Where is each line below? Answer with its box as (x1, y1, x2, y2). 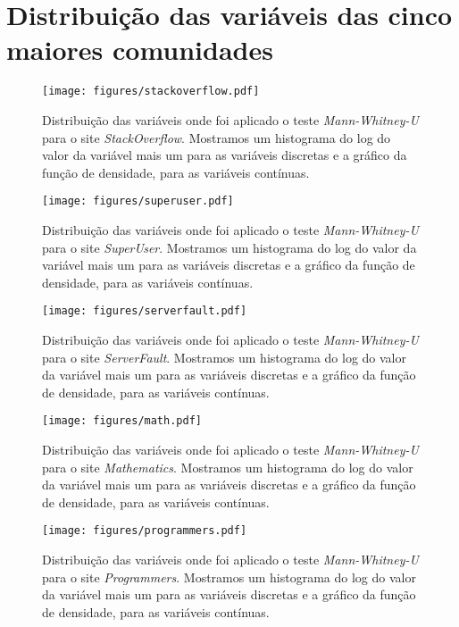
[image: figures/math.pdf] (42, 414, 202, 428)
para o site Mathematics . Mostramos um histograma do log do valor (42, 457, 413, 476)
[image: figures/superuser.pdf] (42, 195, 234, 208)
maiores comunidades (6, 31, 273, 68)
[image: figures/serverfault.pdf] (42, 305, 247, 318)
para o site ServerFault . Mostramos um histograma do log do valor (42, 347, 406, 366)
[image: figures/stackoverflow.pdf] (42, 85, 260, 98)
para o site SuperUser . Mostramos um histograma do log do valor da (42, 238, 417, 256)
